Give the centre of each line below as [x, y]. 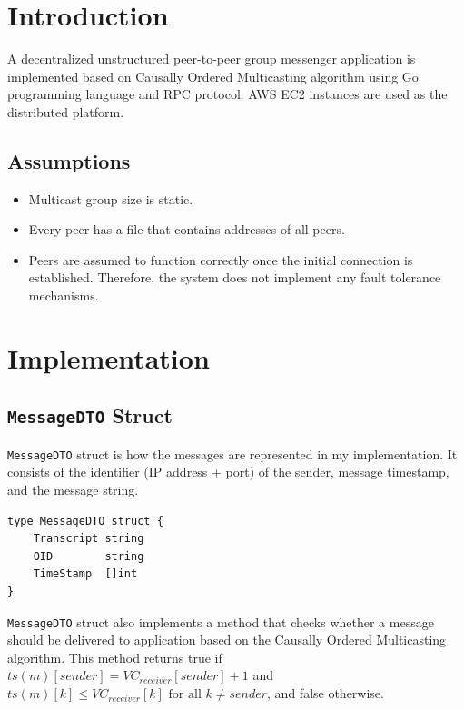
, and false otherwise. [326, 693]
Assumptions [69, 160]
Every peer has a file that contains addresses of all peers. [187, 229]
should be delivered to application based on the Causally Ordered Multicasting [227, 640]
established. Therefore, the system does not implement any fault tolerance [235, 277]
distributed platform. [66, 111]
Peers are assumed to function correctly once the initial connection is [221, 259]
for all [185, 695]
